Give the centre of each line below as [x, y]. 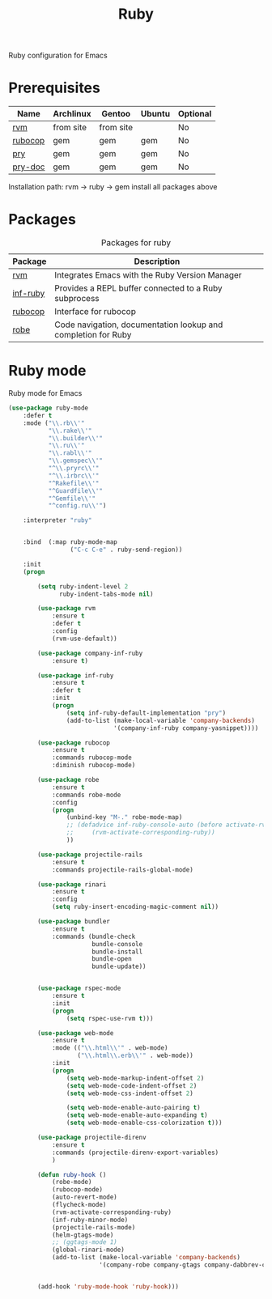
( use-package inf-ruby [76, 675]
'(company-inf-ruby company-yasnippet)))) [186, 728]
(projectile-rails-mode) [93, 1227]
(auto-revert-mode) [84, 1197]
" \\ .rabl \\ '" [70, 453]
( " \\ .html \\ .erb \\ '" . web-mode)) [136, 1056]
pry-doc [29, 167]
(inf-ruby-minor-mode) [90, 1220]
